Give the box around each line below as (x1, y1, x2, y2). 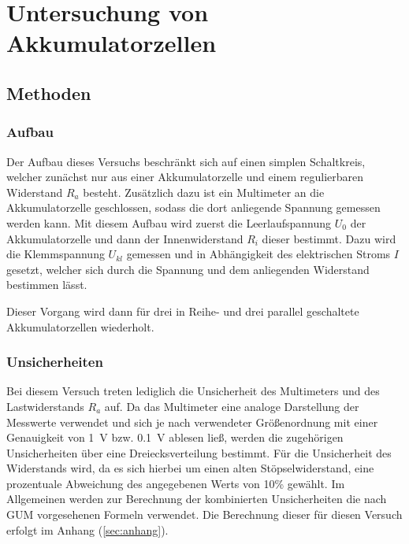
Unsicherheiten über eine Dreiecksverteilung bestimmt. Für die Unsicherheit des (6, 444, 392, 461)
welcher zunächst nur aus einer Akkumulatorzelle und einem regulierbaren (6, 168, 364, 185)
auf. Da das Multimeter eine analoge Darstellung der (104, 398, 359, 414)
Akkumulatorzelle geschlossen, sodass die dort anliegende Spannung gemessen (6, 199, 381, 216)
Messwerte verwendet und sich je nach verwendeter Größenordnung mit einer (6, 413, 378, 430)
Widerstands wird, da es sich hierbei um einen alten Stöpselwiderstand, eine (6, 460, 374, 476)
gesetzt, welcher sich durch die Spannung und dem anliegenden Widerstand (6, 261, 370, 277)
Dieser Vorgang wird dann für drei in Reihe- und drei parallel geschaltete (6, 302, 359, 319)
